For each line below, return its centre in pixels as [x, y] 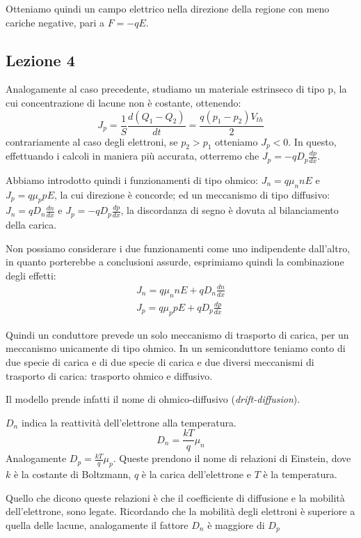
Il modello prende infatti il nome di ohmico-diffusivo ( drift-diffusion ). [153, 399]
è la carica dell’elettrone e [196, 474]
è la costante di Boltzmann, [72, 474]
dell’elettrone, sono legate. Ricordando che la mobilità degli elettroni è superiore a [180, 511]
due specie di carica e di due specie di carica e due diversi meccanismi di [160, 361]
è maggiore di [236, 524]
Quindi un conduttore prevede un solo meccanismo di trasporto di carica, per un [177, 334]
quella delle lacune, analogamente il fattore [97, 524]
